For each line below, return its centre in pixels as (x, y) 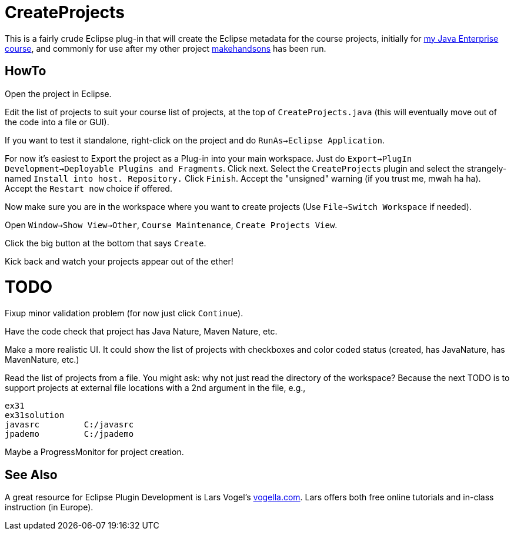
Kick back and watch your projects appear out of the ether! (119, 261)
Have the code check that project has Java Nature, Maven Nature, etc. (141, 332)
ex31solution (35, 415)
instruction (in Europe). (49, 507)
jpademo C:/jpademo (69, 434)
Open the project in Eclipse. (58, 93)
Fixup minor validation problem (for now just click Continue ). (124, 313)
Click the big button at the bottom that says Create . (106, 243)
